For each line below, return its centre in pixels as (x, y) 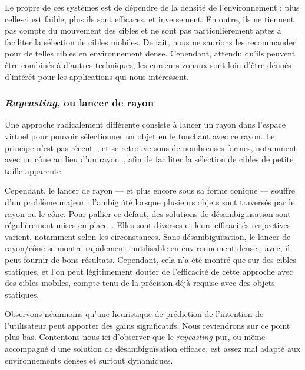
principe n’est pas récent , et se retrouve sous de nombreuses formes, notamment (151, 147)
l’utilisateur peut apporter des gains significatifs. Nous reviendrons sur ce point (147, 325)
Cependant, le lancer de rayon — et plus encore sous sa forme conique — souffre (150, 190)
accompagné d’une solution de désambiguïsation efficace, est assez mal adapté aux (153, 349)
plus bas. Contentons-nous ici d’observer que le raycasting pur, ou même (135, 337)
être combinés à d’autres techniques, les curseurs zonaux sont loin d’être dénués (148, 64)
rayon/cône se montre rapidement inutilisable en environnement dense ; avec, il (147, 248)
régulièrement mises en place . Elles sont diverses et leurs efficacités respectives (148, 225)
